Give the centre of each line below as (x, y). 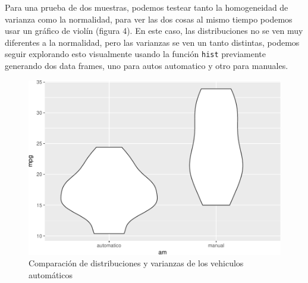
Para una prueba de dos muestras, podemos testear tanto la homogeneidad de (147, 7)
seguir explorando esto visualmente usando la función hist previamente (135, 54)
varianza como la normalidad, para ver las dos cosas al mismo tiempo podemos (149, 19)
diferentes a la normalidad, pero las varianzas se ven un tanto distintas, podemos (152, 42)
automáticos (51, 274)
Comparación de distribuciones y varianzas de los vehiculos (136, 263)
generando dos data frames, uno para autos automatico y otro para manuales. (147, 66)
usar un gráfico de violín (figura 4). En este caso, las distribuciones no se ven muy (154, 31)
